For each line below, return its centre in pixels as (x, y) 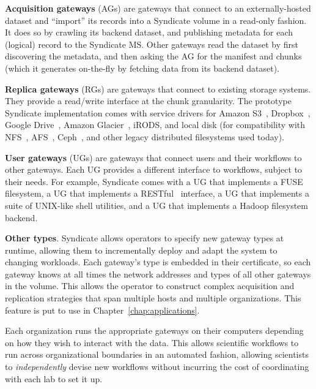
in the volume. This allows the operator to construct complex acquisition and (150, 286)
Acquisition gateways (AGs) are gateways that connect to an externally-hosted (158, 8)
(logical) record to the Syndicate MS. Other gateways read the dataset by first (152, 44)
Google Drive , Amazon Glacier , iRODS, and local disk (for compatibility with (155, 125)
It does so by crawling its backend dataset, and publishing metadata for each (149, 32)
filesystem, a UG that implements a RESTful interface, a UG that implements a (157, 193)
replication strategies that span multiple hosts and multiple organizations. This (153, 298)
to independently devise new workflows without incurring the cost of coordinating (157, 367)
